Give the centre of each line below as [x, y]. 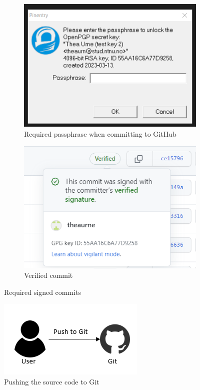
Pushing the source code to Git [52, 381]
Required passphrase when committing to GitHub [100, 133]
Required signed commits [42, 292]
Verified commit [48, 275]
